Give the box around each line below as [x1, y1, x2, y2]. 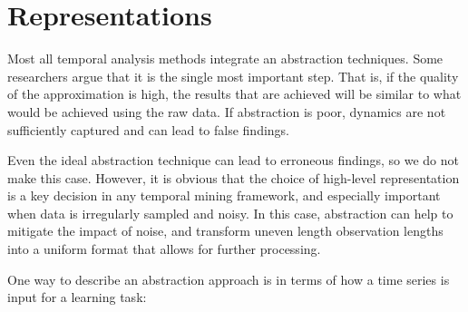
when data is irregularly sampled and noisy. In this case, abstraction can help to [7, 203, 453, 222]
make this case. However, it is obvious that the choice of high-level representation [7, 168, 460, 187]
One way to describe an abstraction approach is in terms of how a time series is [7, 269, 450, 288]
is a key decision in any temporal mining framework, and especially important [7, 186, 441, 205]
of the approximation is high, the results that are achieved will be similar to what [7, 84, 462, 103]
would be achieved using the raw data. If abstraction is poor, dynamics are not [7, 102, 446, 121]
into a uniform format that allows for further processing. [7, 239, 321, 258]
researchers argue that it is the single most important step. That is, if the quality [7, 66, 459, 85]
